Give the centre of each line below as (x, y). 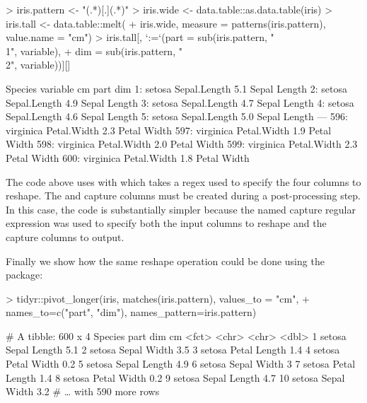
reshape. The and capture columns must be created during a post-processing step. (183, 195)
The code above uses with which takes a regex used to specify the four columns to (183, 181)
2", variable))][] (38, 65)
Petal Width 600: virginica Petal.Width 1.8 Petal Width (128, 157)
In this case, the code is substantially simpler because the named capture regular (181, 209)
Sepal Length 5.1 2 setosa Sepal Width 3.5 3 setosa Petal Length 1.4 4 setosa (173, 350)
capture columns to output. (65, 236)
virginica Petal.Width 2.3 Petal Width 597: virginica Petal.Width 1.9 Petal (169, 130)
